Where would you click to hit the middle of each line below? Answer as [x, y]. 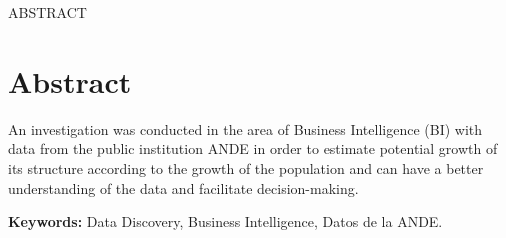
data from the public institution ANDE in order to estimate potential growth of [253, 148]
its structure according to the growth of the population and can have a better [246, 167]
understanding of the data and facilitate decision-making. [183, 187]
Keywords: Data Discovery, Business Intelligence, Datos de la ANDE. [225, 221]
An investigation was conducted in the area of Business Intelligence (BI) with [245, 128]
